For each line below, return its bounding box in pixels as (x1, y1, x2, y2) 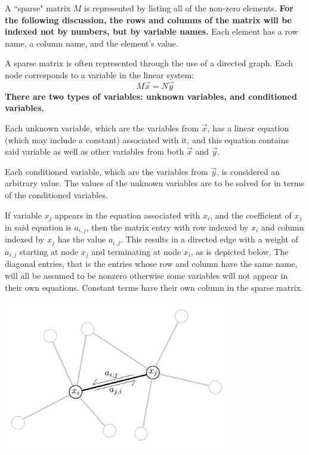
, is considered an (217, 165, 280, 177)
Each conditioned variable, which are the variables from (5, 165, 208, 177)
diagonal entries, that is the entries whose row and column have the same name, (5, 257, 298, 270)
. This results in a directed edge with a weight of (120, 233, 298, 245)
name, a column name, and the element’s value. (5, 36, 178, 49)
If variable (5, 208, 42, 221)
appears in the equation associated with (55, 208, 200, 221)
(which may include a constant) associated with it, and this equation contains (5, 133, 289, 146)
